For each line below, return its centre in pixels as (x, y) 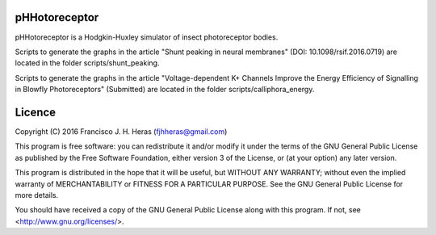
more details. (37, 195)
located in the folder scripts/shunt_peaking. (87, 63)
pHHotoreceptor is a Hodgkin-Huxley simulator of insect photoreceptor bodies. (147, 37)
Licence (36, 112)
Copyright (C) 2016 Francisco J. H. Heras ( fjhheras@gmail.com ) (121, 131)
